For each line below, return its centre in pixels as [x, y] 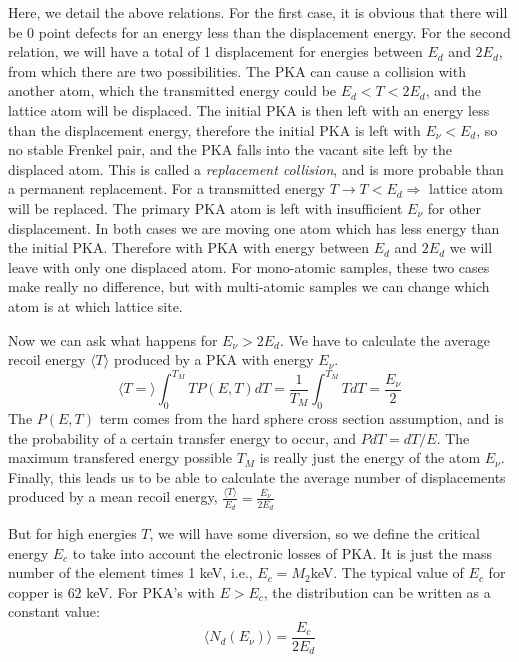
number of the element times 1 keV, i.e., [130, 572]
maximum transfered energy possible [120, 457]
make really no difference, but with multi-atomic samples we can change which [249, 286]
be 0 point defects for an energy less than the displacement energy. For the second [259, 31]
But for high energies [72, 532]
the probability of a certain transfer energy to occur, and [182, 437]
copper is [35, 591]
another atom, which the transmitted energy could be [172, 90]
